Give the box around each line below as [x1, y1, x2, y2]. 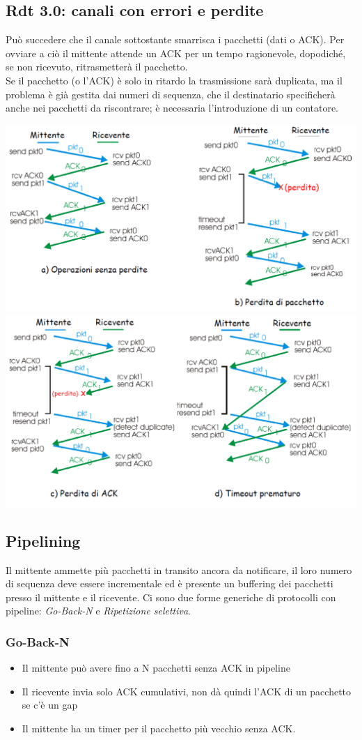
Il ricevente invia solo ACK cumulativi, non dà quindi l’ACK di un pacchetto [22, 684, 352, 698]
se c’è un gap [22, 697, 78, 712]
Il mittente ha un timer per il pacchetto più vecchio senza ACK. [22, 720, 296, 735]
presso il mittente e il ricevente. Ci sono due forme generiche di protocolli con [6, 589, 336, 604]
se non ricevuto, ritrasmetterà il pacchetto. [6, 59, 188, 74]
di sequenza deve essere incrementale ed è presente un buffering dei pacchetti [6, 576, 333, 591]
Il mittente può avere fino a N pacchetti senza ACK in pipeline [22, 660, 290, 675]
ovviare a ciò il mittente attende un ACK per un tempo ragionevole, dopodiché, [6, 45, 346, 60]
